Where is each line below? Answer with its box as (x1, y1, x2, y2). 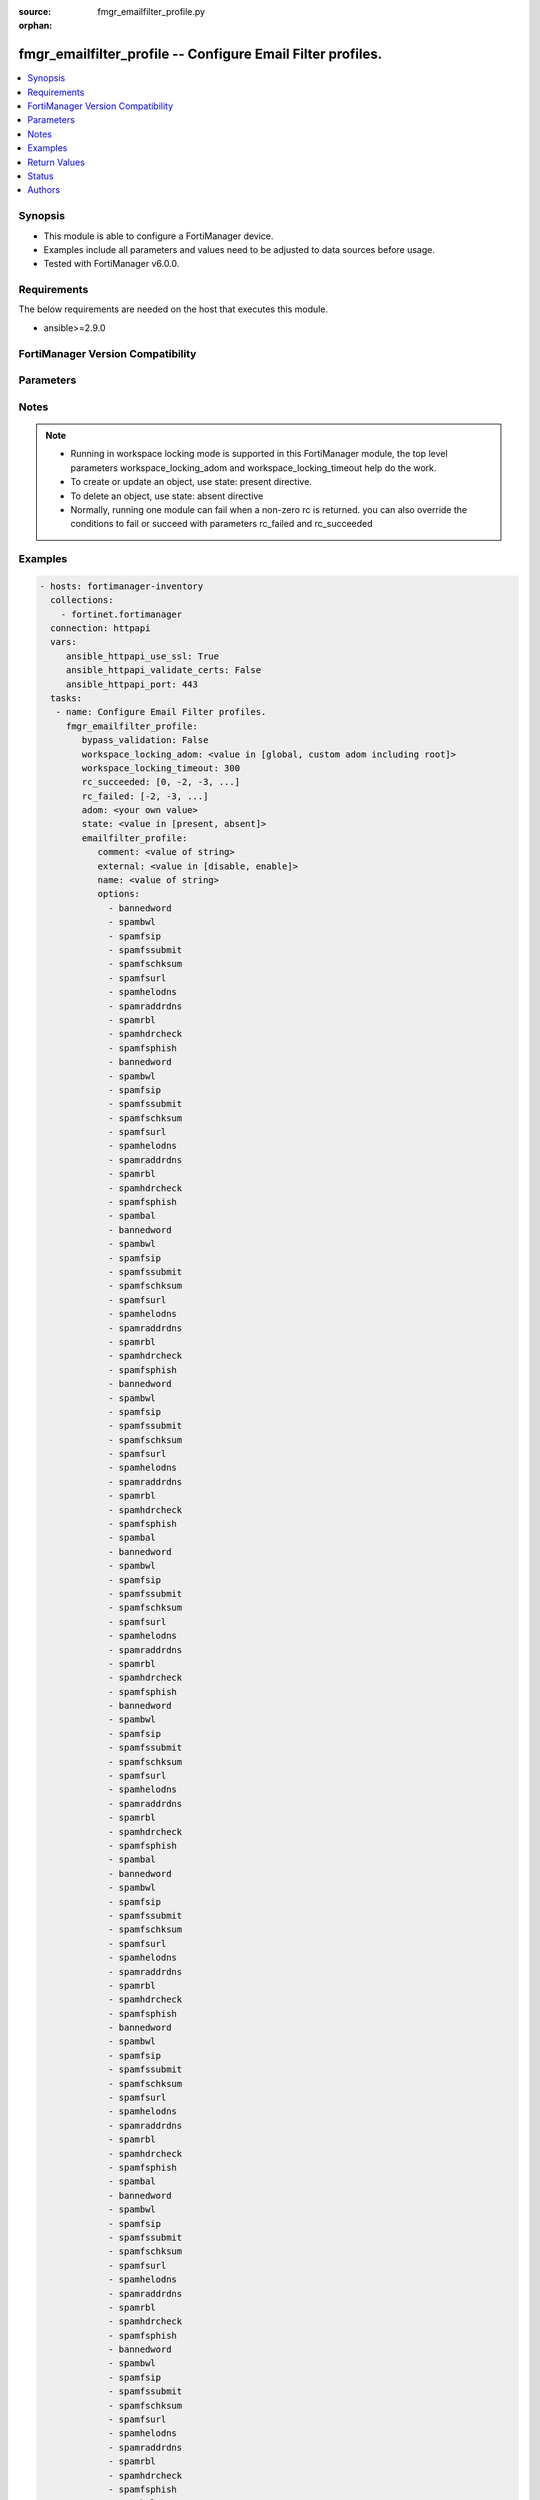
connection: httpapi (50, 623, 151, 634)
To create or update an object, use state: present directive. (70, 476, 312, 488)
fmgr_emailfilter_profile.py (97, 6, 205, 17)
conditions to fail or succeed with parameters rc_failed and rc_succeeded (70, 518, 374, 530)
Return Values (27, 156, 85, 168)
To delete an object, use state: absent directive (70, 490, 264, 502)
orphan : (18, 20, 53, 32)
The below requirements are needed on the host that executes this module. (18, 303, 329, 315)
